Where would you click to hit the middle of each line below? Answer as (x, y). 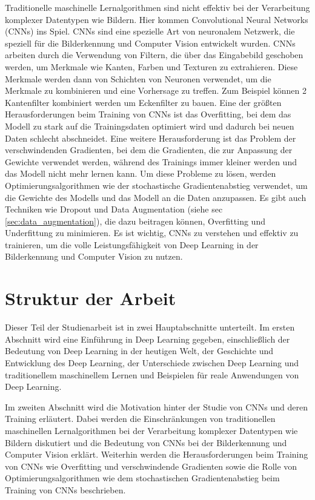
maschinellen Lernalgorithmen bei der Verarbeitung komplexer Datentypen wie (151, 430)
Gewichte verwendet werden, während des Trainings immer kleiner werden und (151, 161)
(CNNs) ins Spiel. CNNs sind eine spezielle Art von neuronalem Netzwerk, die (150, 31)
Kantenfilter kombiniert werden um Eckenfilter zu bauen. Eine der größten (143, 102)
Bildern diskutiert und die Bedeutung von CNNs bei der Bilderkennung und (146, 442)
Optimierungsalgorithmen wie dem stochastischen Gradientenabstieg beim (142, 478)
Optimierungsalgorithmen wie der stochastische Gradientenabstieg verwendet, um (156, 185)
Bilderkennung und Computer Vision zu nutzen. (94, 256)
